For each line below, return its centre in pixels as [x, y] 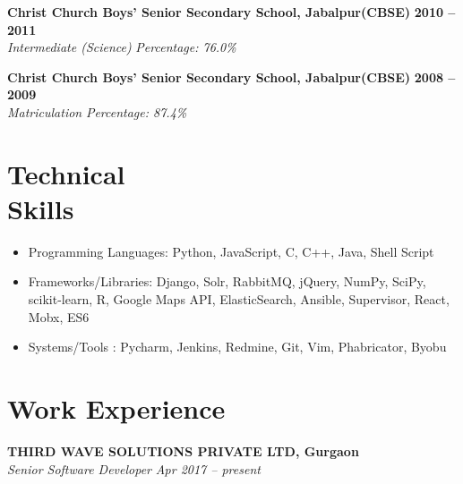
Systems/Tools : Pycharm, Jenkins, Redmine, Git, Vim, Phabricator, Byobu [237, 347]
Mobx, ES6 [59, 316]
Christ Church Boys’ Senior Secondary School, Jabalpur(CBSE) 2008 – [231, 76]
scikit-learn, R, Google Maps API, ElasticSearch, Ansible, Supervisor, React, [239, 299]
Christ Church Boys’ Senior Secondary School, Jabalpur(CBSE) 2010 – [231, 12]
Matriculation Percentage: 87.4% [97, 111]
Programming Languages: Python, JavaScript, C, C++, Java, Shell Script [231, 251]
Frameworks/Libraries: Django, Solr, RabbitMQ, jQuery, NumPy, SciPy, [227, 281]
